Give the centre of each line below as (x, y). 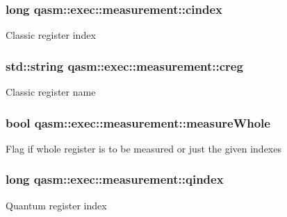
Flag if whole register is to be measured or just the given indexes (143, 148)
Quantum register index (56, 205)
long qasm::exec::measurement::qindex (115, 179)
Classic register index (51, 35)
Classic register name (51, 92)
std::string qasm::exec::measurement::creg (124, 66)
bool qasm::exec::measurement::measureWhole (138, 122)
